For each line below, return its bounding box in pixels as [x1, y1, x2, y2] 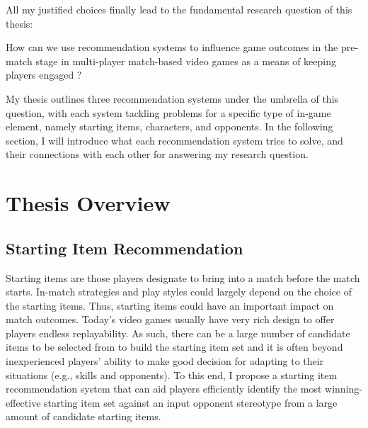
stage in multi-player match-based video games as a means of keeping [35, 53, 337, 68]
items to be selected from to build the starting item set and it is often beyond [6, 339, 343, 354]
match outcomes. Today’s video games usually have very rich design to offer [6, 312, 335, 327]
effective [6, 395, 41, 410]
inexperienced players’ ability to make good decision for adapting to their [6, 354, 324, 368]
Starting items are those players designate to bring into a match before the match [6, 270, 360, 285]
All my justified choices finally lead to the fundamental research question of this [6, 2, 352, 16]
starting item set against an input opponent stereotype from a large [44, 395, 338, 410]
